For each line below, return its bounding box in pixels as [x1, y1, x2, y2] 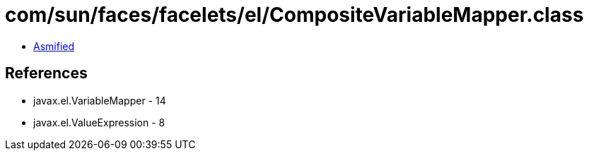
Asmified [33, 40, 75, 52]
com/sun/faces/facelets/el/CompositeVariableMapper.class [5, 3, 584, 27]
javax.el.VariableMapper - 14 [33, 94, 166, 107]
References [5, 64, 88, 83]
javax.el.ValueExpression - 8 [33, 116, 165, 128]
